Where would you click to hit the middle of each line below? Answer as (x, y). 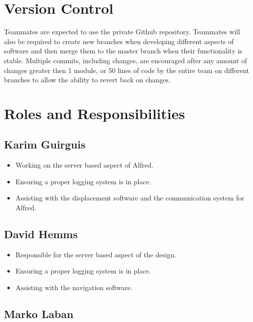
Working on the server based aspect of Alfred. (84, 165)
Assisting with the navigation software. (74, 287)
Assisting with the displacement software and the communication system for (130, 198)
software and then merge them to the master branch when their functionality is (123, 51)
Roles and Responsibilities (95, 113)
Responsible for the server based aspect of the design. (96, 254)
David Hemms (41, 234)
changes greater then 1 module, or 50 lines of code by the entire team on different (127, 70)
